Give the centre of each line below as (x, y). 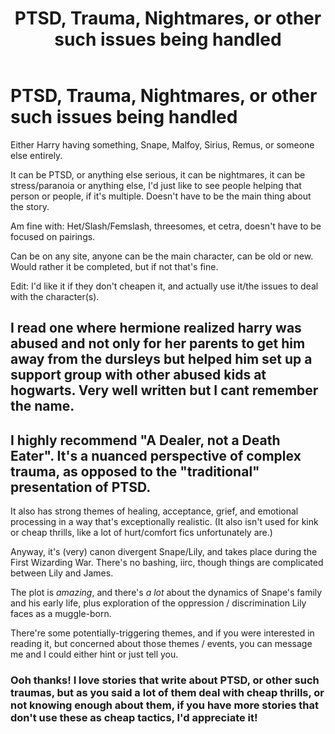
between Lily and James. (62, 573)
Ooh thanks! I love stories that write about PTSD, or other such (165, 680)
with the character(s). (55, 296)
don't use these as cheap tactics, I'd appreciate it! (134, 718)
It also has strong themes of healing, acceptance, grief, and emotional (154, 511)
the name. (42, 406)
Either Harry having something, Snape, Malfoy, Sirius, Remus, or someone (162, 144)
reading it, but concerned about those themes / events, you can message (161, 644)
